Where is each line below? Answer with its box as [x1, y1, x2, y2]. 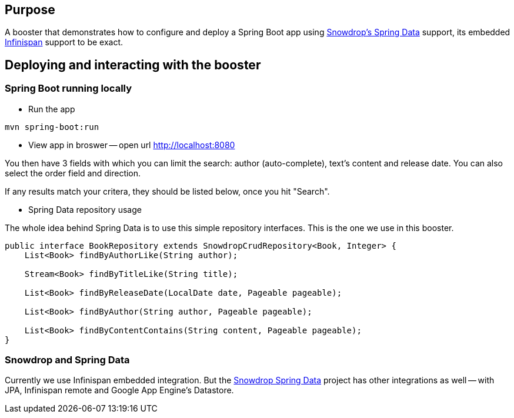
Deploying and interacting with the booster [5, 57, 261, 72]
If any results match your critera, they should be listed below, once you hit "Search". [5, 186, 330, 196]
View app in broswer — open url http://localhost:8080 [28, 139, 235, 150]
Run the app [28, 103, 75, 114]
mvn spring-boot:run [5, 122, 99, 132]
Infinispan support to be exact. [5, 37, 124, 48]
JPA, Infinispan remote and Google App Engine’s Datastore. [5, 385, 234, 396]
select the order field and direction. [5, 168, 141, 178]
